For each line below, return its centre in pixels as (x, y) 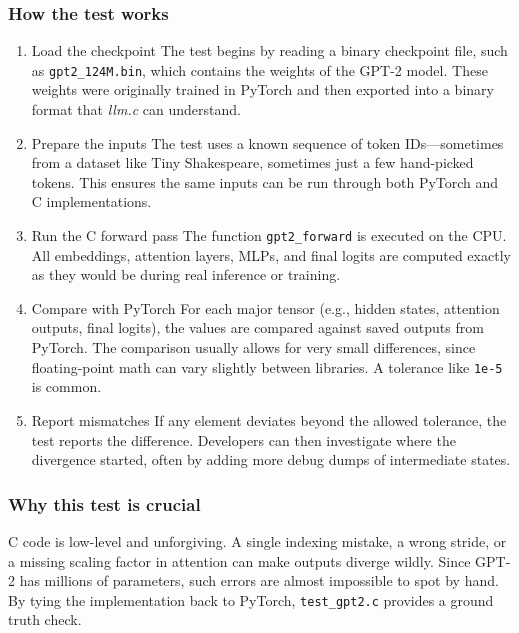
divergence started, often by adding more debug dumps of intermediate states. (271, 459)
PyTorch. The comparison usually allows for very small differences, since (253, 347)
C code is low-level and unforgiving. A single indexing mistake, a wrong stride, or (257, 540)
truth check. (45, 619)
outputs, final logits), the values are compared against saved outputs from (257, 327)
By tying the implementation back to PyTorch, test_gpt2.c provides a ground (251, 599)
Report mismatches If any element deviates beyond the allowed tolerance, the (269, 419)
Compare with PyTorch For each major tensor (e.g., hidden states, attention (265, 307)
